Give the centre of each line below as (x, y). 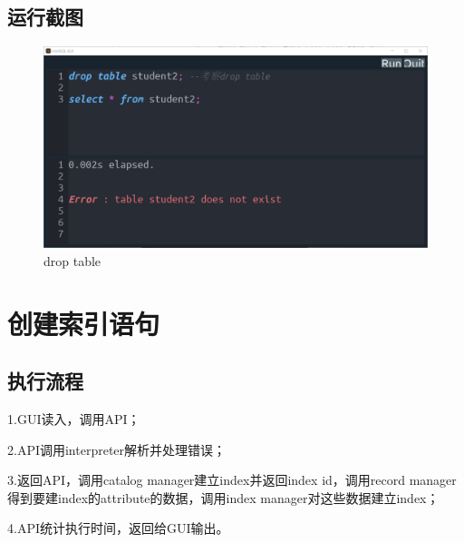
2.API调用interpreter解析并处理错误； (117, 449)
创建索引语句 (84, 323)
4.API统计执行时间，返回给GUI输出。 (118, 528)
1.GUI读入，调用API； (74, 418)
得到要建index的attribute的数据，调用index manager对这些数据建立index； (223, 497)
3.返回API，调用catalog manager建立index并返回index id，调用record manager (232, 480)
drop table (72, 260)
